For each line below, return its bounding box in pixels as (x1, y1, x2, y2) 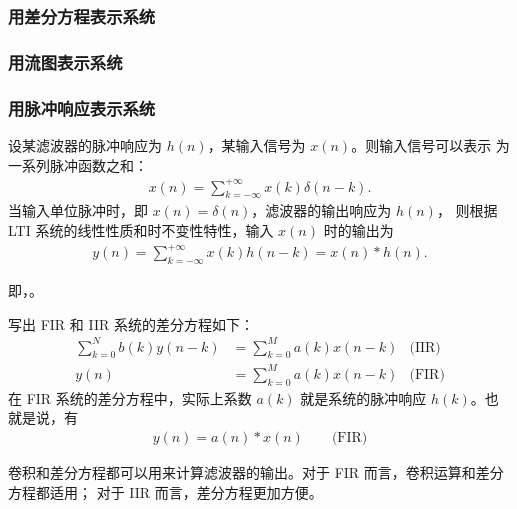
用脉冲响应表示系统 (8, 95, 156, 120)
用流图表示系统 (8, 49, 123, 74)
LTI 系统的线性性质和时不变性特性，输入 (8, 220, 274, 241)
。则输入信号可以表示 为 (351, 134, 510, 155)
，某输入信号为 (207, 134, 306, 155)
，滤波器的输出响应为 (251, 200, 392, 221)
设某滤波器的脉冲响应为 (8, 134, 162, 155)
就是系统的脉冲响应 (300, 387, 427, 408)
